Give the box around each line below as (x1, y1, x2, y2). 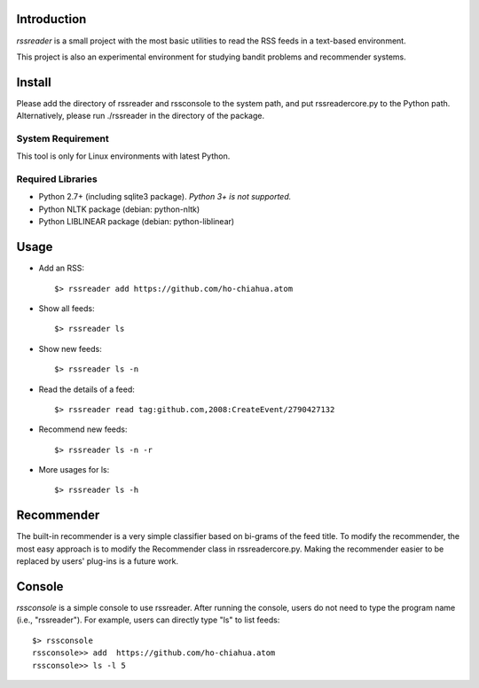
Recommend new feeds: (38, 424, 128, 434)
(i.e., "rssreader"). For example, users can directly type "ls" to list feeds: (16, 614, 280, 625)
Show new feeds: (38, 343, 102, 354)
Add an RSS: (38, 262, 84, 274)
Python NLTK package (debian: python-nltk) (38, 204, 200, 215)
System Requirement (16, 132, 110, 145)
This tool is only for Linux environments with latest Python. (16, 151, 231, 161)
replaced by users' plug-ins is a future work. (16, 556, 179, 567)
